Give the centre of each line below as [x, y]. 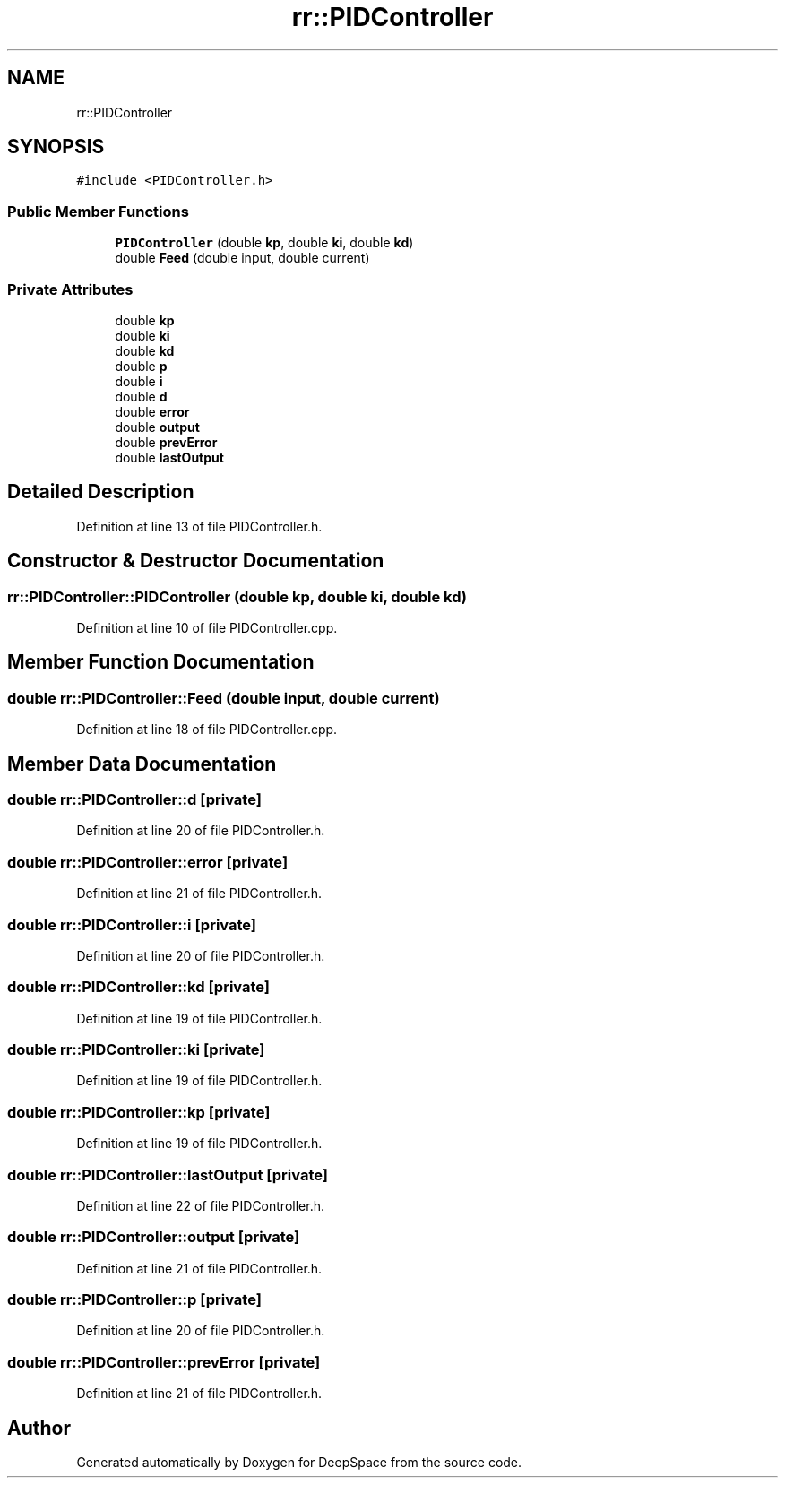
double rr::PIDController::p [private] [134, 1300]
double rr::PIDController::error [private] [148, 862]
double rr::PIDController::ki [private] [136, 1050]
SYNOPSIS [56, 147]
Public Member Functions [98, 211]
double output [157, 427]
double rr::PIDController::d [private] [134, 800]
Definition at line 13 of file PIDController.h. [199, 526]
